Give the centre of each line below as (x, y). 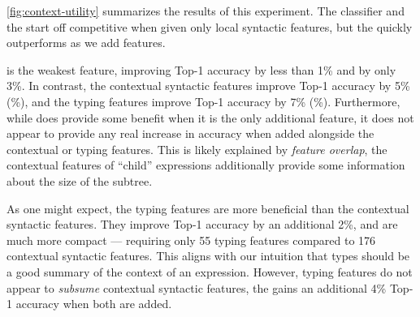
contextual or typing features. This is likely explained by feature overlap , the (197, 149)
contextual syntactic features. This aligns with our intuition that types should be (208, 256)
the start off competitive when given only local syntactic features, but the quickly (210, 26)
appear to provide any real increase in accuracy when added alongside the (191, 133)
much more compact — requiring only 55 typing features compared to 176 (191, 240)
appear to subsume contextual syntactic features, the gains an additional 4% (197, 287)
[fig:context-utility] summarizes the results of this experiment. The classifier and (206, 11)
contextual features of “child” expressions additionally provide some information (206, 165)
